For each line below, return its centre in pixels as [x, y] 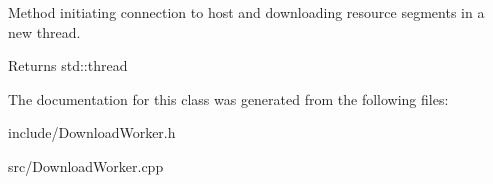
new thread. [44, 31]
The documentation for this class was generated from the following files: [228, 98]
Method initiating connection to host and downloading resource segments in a [246, 12]
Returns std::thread [68, 65]
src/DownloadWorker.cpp [86, 165]
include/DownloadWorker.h [92, 132]
